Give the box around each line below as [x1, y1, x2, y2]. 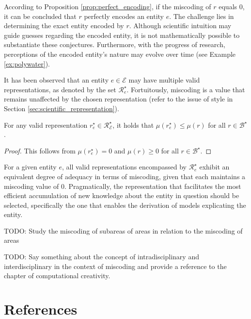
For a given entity [4, 162, 57, 172]
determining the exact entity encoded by [4, 20, 124, 31]
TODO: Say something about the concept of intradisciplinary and [4, 252, 199, 262]
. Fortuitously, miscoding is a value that [126, 84, 245, 94]
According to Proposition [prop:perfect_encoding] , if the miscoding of [4, 1, 211, 11]
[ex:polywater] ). [4, 58, 50, 68]
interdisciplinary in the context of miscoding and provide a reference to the [4, 261, 227, 271]
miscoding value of [4, 181, 59, 191]
